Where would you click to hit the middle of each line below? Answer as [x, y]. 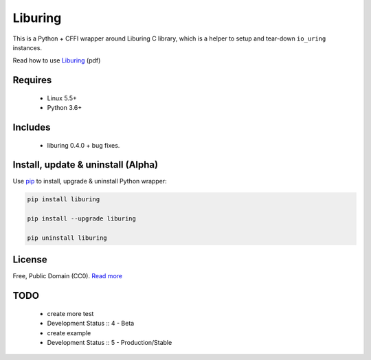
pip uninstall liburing [67, 238]
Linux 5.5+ [62, 98]
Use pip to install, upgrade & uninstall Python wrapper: [90, 181]
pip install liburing [64, 200]
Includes [32, 127]
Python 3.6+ [65, 108]
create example [69, 333]
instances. [27, 47]
